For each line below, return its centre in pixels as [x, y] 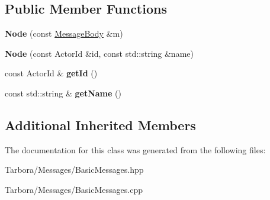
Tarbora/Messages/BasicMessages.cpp [74, 189]
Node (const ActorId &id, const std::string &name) [99, 53]
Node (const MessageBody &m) [64, 33]
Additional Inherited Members [100, 125]
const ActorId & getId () [51, 73]
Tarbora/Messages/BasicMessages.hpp [74, 170]
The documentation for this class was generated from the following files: [135, 149]
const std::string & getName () [63, 93]
